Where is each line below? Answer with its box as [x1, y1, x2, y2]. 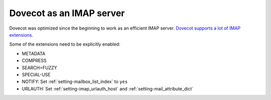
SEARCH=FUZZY [22, 64, 57, 70]
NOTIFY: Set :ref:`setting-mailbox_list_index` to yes [22, 78, 128, 85]
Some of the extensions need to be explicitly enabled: [9, 41, 120, 47]
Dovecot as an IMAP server [9, 8, 125, 19]
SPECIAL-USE [22, 71, 51, 77]
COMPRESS [22, 58, 47, 64]
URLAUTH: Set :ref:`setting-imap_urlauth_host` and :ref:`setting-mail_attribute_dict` [22, 85, 194, 91]
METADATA [22, 50, 46, 56]
